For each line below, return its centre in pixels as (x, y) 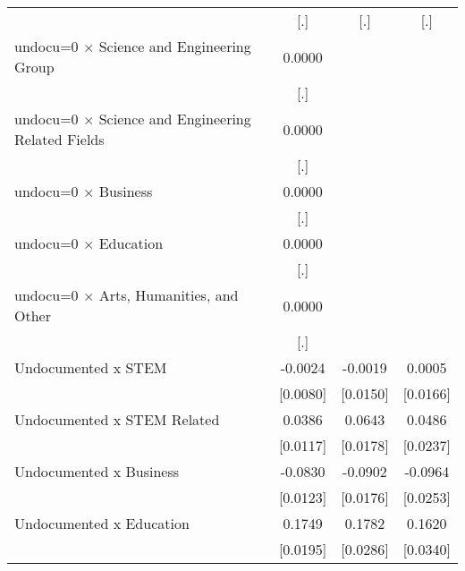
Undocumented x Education (102, 523)
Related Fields (59, 139)
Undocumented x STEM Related (117, 419)
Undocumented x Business (97, 471)
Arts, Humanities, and (169, 295)
